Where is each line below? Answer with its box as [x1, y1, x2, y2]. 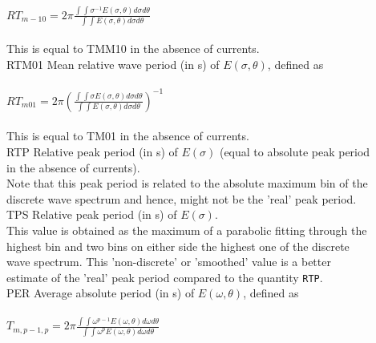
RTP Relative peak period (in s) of [6, 143, 178, 159]
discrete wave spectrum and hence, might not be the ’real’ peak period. [6, 190, 357, 207]
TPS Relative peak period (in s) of [6, 206, 177, 223]
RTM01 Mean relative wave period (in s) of [6, 56, 220, 73]
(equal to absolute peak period [219, 143, 370, 159]
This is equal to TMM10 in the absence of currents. [6, 40, 260, 57]
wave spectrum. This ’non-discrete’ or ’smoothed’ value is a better [6, 253, 331, 270]
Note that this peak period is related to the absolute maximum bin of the [6, 175, 368, 192]
